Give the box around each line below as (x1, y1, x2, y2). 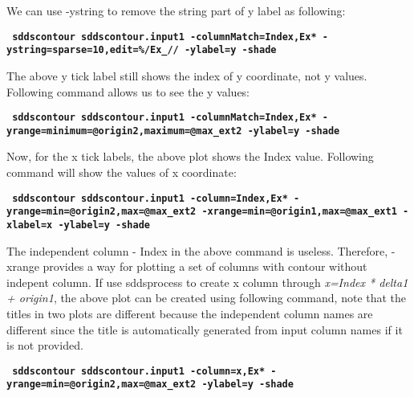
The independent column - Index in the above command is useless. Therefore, (6, 242, 388, 259)
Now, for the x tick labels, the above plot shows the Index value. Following (6, 148, 374, 165)
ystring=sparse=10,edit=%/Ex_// (6, 44, 179, 56)
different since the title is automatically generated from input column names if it (6, 321, 403, 338)
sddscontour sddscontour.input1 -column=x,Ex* (12, 365, 266, 377)
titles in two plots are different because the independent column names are (6, 305, 373, 321)
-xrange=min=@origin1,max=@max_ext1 (201, 206, 397, 218)
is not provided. (6, 337, 83, 354)
